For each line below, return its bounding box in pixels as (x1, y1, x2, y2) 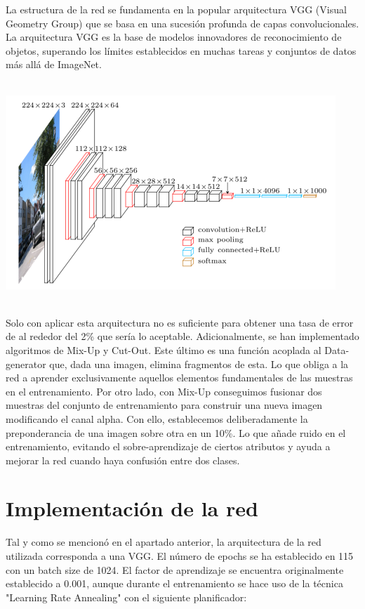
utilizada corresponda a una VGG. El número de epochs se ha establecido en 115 (6, 549, 354, 563)
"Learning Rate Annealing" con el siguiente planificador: (6, 589, 247, 604)
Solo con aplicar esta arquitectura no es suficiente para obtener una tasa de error (6, 315, 354, 329)
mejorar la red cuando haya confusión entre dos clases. (6, 452, 240, 467)
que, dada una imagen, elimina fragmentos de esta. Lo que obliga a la (49, 356, 349, 371)
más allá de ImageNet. (6, 57, 102, 72)
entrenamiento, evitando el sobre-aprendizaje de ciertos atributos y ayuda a (6, 439, 331, 454)
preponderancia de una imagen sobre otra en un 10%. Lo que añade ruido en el (6, 425, 346, 440)
